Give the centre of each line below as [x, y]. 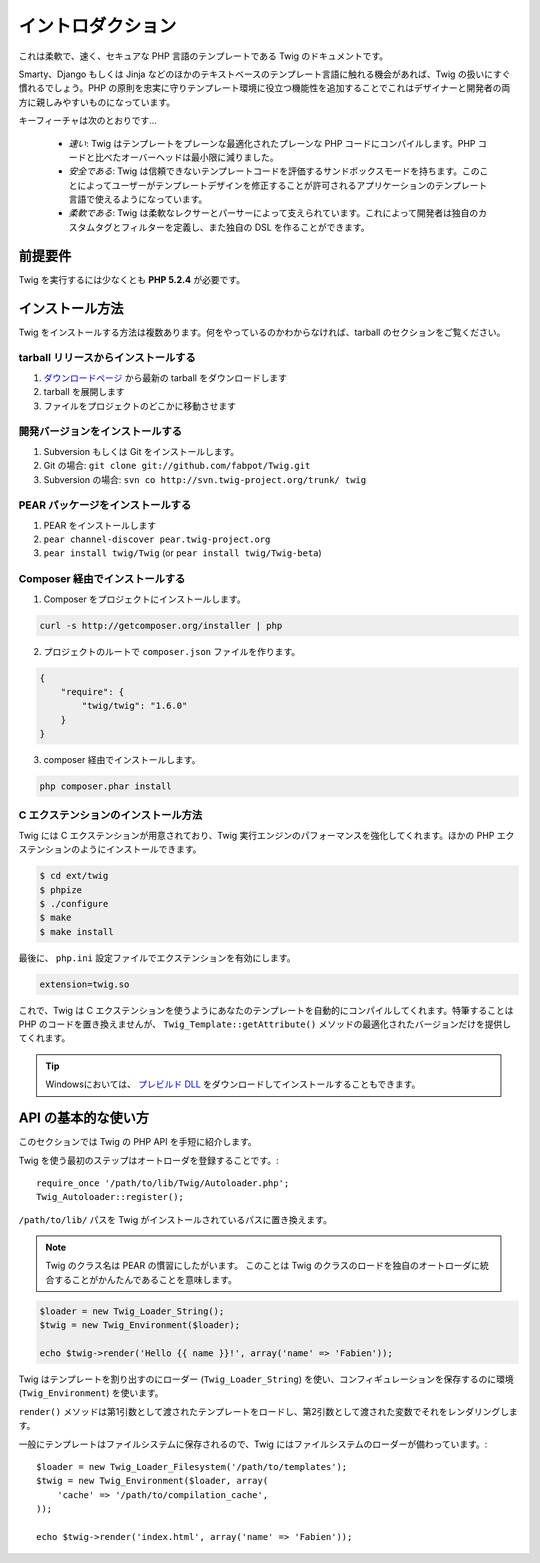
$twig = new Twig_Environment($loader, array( [152, 1481]
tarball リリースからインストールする [107, 358]
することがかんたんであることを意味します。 [145, 1279]
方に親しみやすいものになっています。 [96, 102]
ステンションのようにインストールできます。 [110, 849]
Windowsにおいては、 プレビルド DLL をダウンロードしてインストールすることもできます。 [233, 1084]
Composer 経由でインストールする [102, 579]
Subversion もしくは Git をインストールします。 [141, 451]
